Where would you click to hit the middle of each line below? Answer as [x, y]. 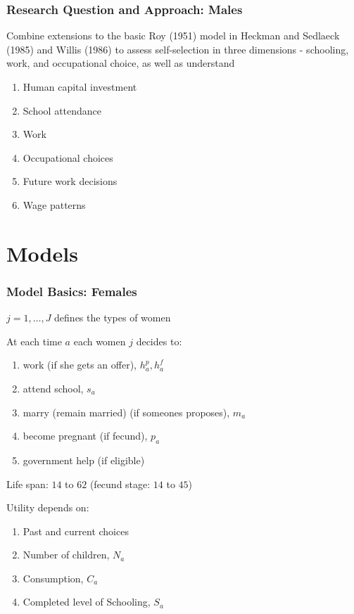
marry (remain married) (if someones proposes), [126, 412]
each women [100, 341]
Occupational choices [68, 157]
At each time [34, 341]
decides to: [159, 341]
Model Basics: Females [72, 291]
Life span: [27, 484]
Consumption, [53, 578]
